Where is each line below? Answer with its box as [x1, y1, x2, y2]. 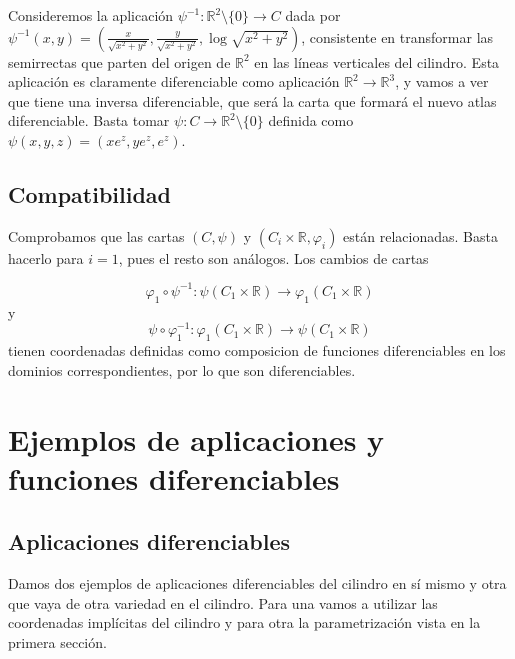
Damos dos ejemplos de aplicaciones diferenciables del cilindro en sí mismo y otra [8, 573, 507, 594]
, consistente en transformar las [301, 26, 494, 47]
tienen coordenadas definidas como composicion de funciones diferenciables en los [8, 340, 506, 361]
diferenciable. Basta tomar [8, 110, 170, 131]
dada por [285, 5, 341, 25]
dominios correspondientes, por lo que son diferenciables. [8, 359, 356, 380]
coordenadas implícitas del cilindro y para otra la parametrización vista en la [8, 612, 481, 633]
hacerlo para [8, 247, 84, 268]
